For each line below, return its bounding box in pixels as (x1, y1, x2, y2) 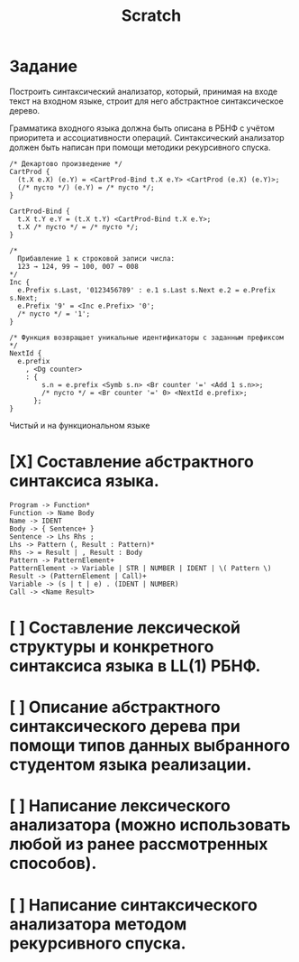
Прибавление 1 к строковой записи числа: (17, 254, 176, 263)
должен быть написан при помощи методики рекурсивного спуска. (9, 142, 272, 153)
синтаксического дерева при (9, 717, 240, 736)
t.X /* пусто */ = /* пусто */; (17, 222, 140, 231)
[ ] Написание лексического (9, 796, 231, 817)
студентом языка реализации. (9, 754, 252, 775)
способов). (9, 854, 97, 874)
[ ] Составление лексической (9, 617, 241, 638)
